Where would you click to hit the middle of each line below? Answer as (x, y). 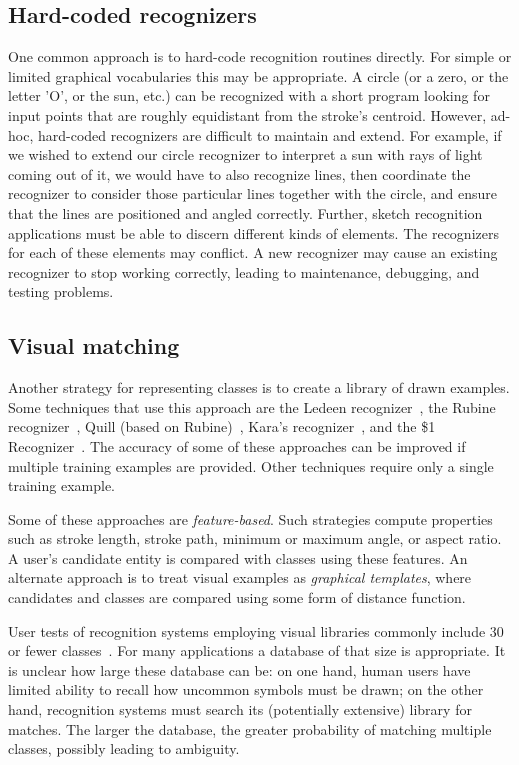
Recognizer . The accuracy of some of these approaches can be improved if (237, 445)
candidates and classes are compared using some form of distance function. (237, 597)
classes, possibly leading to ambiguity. (124, 748)
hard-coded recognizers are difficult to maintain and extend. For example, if (269, 134)
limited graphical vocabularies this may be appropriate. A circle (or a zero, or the (258, 75)
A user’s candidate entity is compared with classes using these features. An (238, 557)
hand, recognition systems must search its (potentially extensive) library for (240, 709)
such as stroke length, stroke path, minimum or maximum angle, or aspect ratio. (255, 538)
